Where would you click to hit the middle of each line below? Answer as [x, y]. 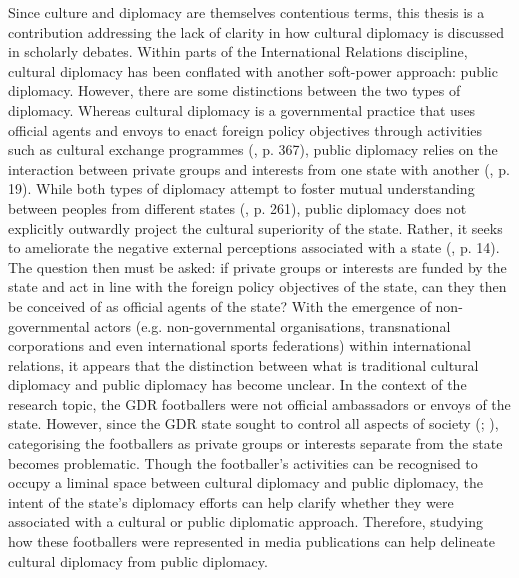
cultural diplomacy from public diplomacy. [138, 560]
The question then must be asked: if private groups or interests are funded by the [257, 266]
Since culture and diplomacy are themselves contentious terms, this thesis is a [246, 12]
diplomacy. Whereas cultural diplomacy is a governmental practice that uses [242, 109]
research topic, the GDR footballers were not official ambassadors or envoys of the [259, 403]
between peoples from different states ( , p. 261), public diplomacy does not [237, 207]
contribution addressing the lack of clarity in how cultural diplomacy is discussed [256, 31]
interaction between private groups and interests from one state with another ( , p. [259, 168]
